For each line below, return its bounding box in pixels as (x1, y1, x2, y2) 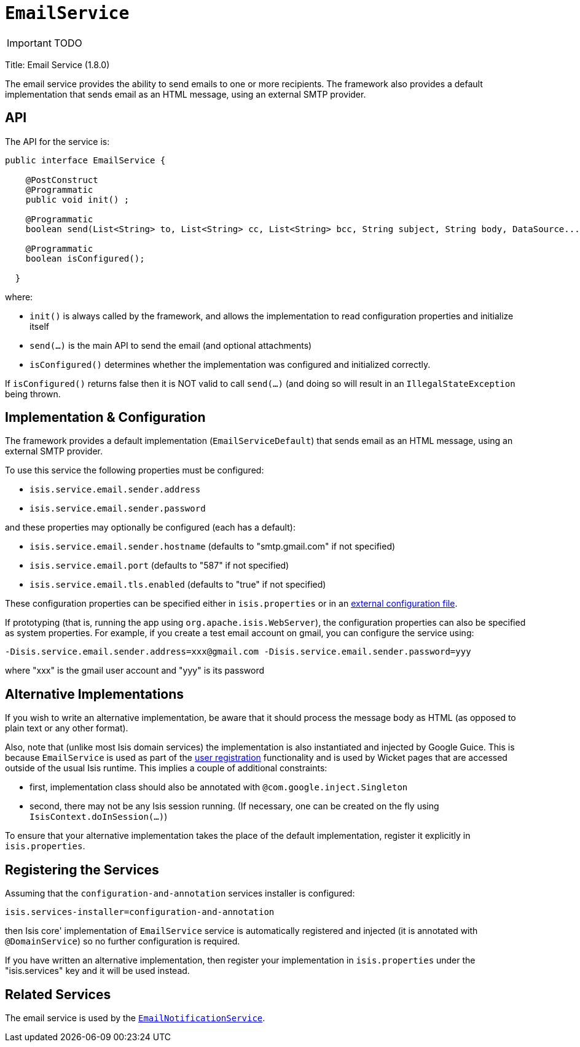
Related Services (5, 986, 111, 1002)
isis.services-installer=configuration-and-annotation (5, 907, 275, 917)
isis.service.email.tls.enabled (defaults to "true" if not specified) (29, 579, 326, 590)
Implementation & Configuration (5, 410, 206, 426)
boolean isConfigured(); (25, 253, 145, 263)
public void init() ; (25, 194, 130, 204)
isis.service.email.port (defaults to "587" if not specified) (29, 560, 289, 571)
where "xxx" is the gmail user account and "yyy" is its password (5, 665, 265, 676)
